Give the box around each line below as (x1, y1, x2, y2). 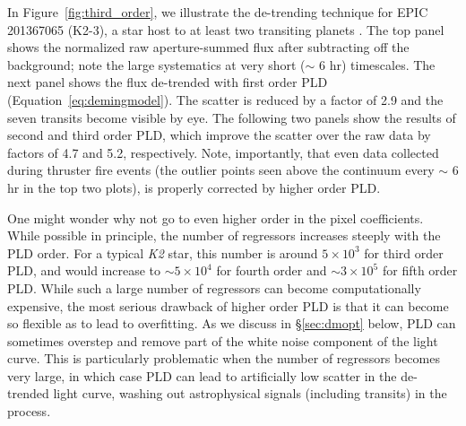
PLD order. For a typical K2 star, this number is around (7, 243, 318, 262)
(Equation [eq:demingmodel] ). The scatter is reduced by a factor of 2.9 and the (7, 90, 444, 109)
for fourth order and (216, 261, 327, 280)
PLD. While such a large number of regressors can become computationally (7, 278, 421, 297)
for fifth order (382, 261, 458, 280)
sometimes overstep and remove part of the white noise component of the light (7, 331, 438, 350)
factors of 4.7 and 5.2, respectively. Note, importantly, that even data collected (7, 143, 439, 161)
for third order (364, 243, 444, 262)
